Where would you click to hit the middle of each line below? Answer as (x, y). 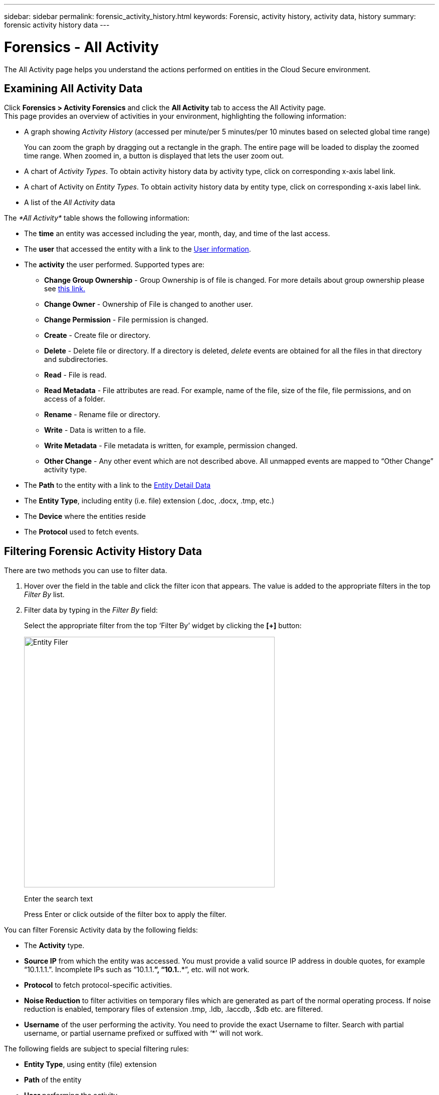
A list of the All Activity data (70, 203)
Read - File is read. (75, 375)
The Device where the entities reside (85, 516)
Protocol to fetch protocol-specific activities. (98, 985)
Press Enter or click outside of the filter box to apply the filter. (125, 915)
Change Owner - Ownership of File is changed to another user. (149, 304)
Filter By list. (44, 595)
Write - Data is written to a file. (95, 430)
